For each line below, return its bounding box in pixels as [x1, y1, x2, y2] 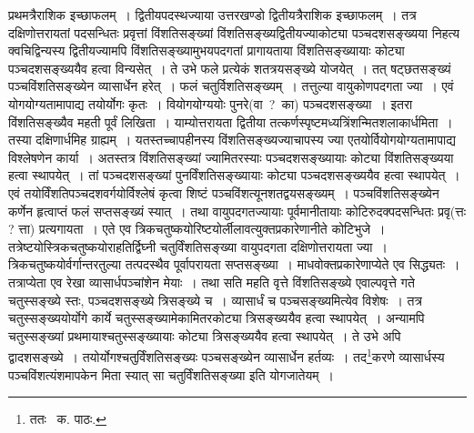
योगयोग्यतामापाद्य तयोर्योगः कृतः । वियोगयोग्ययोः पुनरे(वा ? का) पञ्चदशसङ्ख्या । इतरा [8, 94, 413, 113]
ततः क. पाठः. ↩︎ [29, 409, 106, 428]
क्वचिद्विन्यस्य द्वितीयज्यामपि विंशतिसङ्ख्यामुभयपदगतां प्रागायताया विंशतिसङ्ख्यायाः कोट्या [8, 41, 405, 60]
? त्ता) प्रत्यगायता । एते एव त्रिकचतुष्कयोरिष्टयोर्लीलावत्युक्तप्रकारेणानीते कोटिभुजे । [8, 219, 386, 238]
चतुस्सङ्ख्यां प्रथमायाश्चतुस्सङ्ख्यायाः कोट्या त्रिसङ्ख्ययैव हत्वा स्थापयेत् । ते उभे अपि [8, 326, 401, 345]
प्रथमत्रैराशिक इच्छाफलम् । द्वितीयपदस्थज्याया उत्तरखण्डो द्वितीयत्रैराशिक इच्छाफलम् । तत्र [8, 5, 417, 24]
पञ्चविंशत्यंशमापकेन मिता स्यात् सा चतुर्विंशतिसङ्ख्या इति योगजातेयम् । [8, 365, 334, 384]
